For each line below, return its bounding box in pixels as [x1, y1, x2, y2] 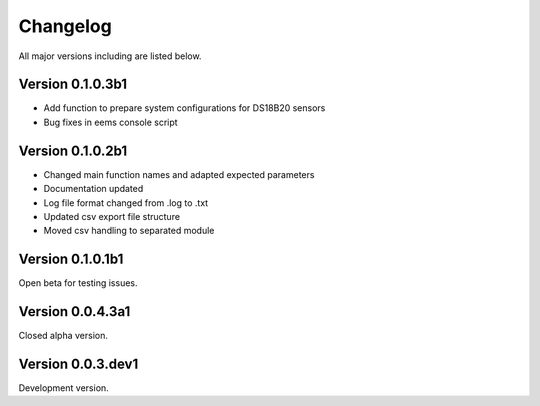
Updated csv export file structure [43, 210, 180, 222]
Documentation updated [43, 183, 144, 195]
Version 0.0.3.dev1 [18, 355, 139, 372]
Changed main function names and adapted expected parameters [43, 168, 315, 180]
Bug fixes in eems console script [43, 116, 179, 128]
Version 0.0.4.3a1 [18, 303, 131, 320]
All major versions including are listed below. [18, 50, 202, 62]
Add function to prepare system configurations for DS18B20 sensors [43, 102, 326, 114]
